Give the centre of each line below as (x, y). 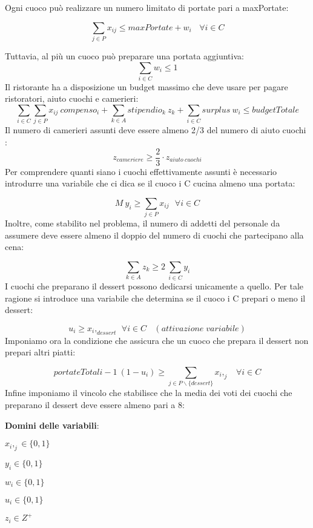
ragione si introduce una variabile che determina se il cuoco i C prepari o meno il (155, 298)
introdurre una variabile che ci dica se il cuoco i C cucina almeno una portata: (150, 183)
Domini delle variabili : (52, 425)
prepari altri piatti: (40, 352)
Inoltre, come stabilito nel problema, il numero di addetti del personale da (143, 223)
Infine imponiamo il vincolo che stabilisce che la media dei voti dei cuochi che (149, 393)
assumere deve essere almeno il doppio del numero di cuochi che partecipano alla (154, 235)
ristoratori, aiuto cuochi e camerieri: (72, 98)
